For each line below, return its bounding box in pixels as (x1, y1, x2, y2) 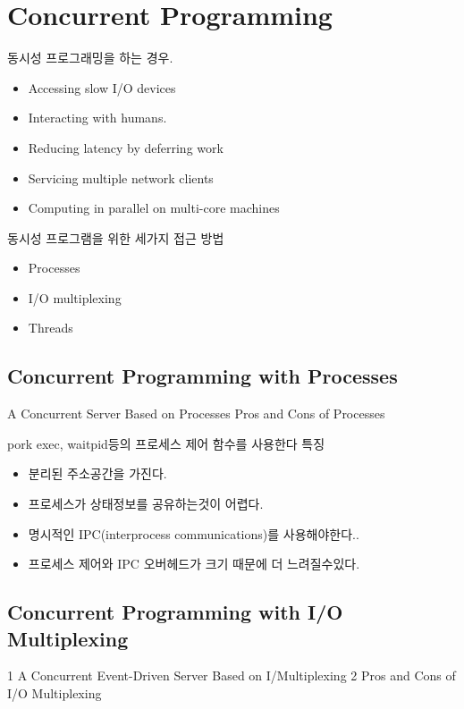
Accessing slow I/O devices (28, 78, 176, 97)
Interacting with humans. (28, 108, 167, 127)
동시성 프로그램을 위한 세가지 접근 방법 (7, 228, 224, 247)
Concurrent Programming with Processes (7, 362, 398, 390)
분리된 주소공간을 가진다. (28, 464, 167, 483)
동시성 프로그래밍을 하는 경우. (7, 48, 173, 67)
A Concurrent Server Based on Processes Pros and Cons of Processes (7, 404, 385, 423)
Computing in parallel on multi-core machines (28, 198, 280, 217)
